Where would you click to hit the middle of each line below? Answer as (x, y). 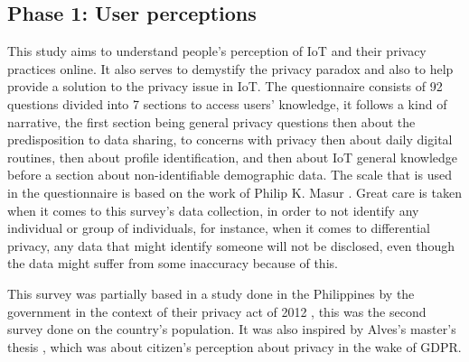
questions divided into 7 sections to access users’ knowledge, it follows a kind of (227, 103)
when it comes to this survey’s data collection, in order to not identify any (213, 210)
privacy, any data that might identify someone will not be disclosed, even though (231, 245)
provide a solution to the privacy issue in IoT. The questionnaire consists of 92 (225, 86)
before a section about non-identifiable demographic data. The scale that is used (230, 175)
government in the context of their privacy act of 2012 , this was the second (217, 311)
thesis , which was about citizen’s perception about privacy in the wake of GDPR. (234, 346)
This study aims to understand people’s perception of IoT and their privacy (217, 51)
